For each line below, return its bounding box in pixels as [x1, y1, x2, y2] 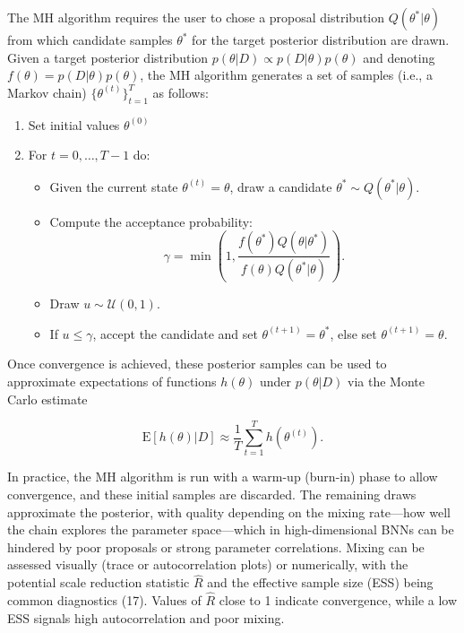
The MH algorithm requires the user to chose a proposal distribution [7, 8, 385, 26]
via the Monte [347, 372, 425, 391]
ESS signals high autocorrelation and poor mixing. [7, 608, 285, 627]
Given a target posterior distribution [7, 48, 209, 66]
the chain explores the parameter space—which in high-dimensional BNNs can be [7, 520, 454, 539]
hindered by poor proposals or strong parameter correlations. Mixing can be [7, 537, 425, 556]
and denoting [363, 48, 435, 66]
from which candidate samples [7, 30, 173, 48]
